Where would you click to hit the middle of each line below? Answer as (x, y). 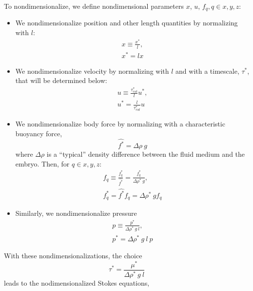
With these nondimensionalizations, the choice (73, 255)
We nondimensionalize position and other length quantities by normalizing (126, 23)
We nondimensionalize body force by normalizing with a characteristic (120, 124)
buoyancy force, (39, 133)
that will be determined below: (61, 80)
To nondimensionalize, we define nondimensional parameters (94, 6)
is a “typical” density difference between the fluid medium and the (146, 154)
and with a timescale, (207, 71)
